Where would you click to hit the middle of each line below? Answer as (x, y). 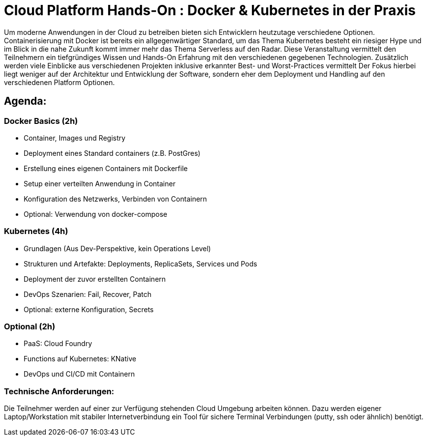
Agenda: (25, 101)
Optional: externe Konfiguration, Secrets (89, 309)
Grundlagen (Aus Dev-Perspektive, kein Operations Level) (117, 248)
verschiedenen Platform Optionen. (60, 82)
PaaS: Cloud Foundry (58, 344)
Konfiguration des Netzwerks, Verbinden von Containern (115, 199)
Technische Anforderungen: (59, 391)
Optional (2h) (30, 327)
